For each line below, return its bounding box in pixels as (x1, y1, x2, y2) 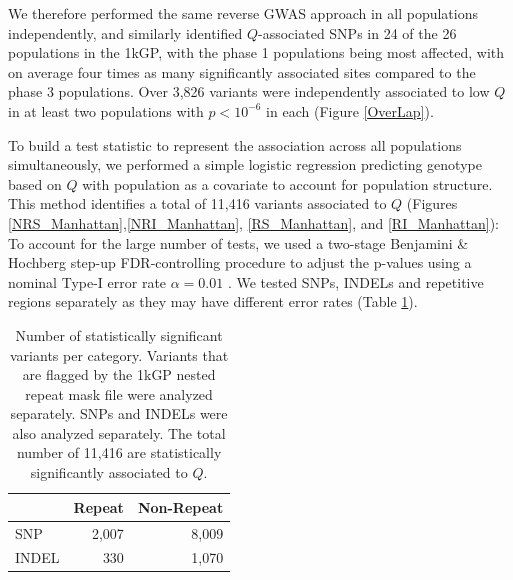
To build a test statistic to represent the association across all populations (8, 134, 462, 155)
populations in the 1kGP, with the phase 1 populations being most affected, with (8, 42, 505, 63)
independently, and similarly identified (8, 22, 243, 43)
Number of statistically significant (15, 324, 223, 345)
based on (8, 173, 62, 194)
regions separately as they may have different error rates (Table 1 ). (8, 291, 418, 312)
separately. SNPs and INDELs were (10, 403, 228, 424)
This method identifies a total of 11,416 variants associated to (8, 193, 387, 214)
